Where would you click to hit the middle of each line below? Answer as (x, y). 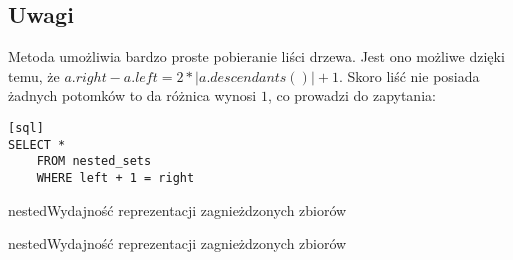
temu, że (34, 75)
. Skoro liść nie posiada (409, 75)
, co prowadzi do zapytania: (351, 95)
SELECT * (37, 144)
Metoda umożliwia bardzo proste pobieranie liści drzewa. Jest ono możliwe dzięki (256, 56)
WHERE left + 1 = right (115, 177)
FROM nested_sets (94, 161)
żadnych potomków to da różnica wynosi (132, 95)
